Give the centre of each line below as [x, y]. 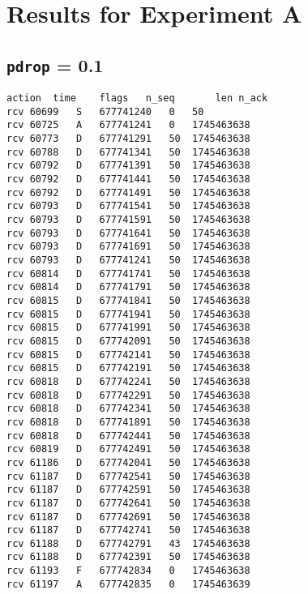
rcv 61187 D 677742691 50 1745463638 [128, 517]
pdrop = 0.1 [55, 64]
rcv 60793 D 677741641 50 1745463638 [128, 233]
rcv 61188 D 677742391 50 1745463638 [128, 557]
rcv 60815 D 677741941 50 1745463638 [128, 314]
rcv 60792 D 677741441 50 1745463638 [128, 179]
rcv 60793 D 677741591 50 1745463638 [128, 220]
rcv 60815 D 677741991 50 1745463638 [128, 328]
